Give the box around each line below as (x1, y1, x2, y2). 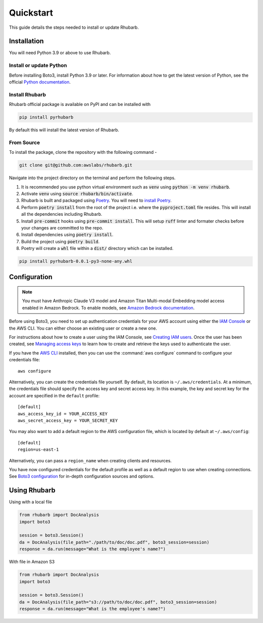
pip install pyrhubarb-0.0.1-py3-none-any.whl (19, 259, 132, 264)
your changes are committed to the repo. (21, 225, 103, 230)
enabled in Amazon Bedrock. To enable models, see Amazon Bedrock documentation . (22, 305, 195, 311)
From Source (9, 139, 40, 146)
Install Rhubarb (9, 91, 46, 98)
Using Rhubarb (9, 486, 56, 495)
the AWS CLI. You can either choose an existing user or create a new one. (9, 325, 157, 331)
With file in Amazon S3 (9, 559, 55, 565)
